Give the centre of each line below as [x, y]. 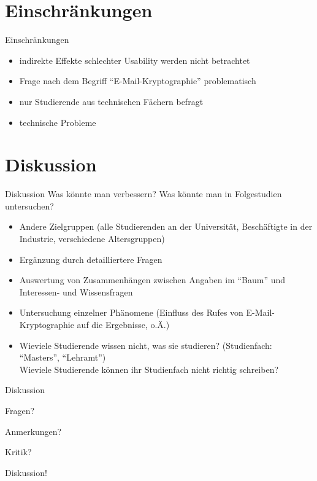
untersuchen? [29, 205]
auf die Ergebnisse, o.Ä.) [123, 324]
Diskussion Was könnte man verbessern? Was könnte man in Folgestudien [143, 194]
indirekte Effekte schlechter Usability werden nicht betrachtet [135, 60]
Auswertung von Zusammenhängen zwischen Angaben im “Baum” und [152, 280]
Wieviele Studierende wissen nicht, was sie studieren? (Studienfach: [146, 345]
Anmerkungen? [33, 431]
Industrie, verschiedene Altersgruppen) [92, 238]
